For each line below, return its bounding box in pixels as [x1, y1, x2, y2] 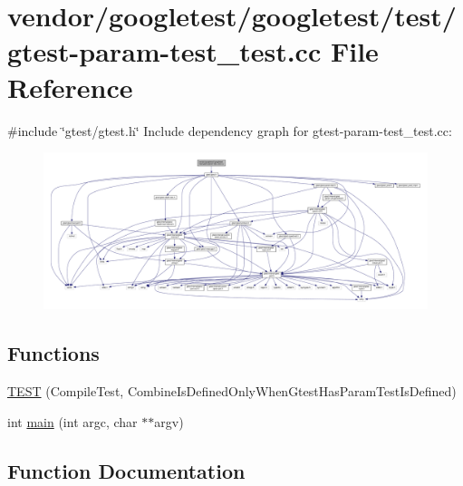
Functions [7, 339, 100, 367]
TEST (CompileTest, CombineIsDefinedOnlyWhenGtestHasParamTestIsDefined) [7, 381, 457, 400]
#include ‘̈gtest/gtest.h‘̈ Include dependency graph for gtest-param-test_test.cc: [7, 121, 452, 140]
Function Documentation [7, 456, 246, 484]
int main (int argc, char [7, 412, 138, 431]
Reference [7, 68, 133, 105]
